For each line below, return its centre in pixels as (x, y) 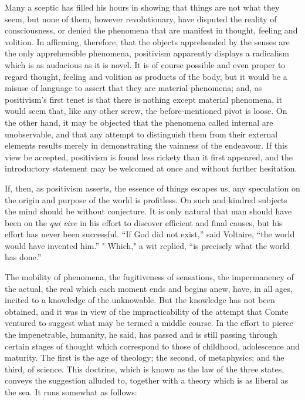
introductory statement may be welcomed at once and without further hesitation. (151, 168)
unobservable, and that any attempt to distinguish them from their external (141, 134)
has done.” (23, 257)
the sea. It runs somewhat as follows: (71, 392)
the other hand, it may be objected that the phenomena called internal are (139, 122)
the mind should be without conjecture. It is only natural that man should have (148, 211)
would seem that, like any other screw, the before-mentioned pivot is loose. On (146, 111)
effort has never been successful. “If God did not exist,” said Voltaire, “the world (150, 234)
